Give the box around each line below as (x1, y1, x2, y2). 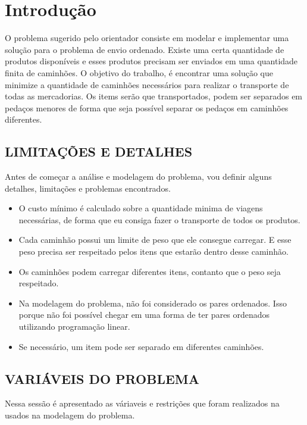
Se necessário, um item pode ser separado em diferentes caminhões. (18, 340, 264, 352)
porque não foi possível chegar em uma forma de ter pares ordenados (18, 308, 270, 321)
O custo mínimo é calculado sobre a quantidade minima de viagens (18, 202, 263, 214)
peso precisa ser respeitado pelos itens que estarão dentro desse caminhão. (18, 245, 289, 258)
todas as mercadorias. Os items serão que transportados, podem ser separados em (5, 90, 303, 102)
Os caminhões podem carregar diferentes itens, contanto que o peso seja (18, 265, 281, 277)
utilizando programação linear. (18, 320, 130, 333)
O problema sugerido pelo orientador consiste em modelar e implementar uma (5, 32, 289, 44)
